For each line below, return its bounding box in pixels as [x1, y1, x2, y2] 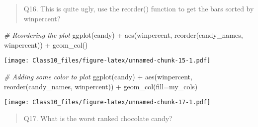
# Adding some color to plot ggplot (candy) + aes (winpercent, [4, 71, 192, 82]
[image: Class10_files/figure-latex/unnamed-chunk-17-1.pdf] [4, 99, 211, 106]
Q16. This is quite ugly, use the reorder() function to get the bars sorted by [23, 3, 254, 13]
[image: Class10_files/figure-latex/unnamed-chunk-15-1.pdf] [4, 57, 211, 64]
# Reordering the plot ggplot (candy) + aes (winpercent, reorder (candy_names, [4, 30, 243, 40]
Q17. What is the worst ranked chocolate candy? [23, 113, 172, 123]
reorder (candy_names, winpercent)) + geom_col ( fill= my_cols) [4, 81, 198, 91]
